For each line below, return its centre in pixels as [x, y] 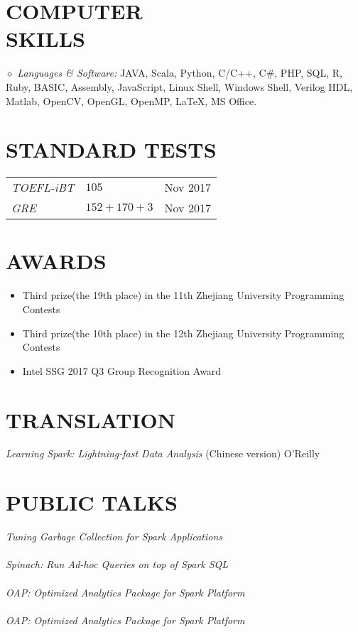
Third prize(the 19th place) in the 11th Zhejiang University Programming [183, 295]
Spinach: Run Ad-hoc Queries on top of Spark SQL [117, 564]
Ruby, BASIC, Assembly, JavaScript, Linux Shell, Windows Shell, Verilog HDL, [179, 86]
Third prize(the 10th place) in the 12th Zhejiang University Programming [183, 333]
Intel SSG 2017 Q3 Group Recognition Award [122, 370]
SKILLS [45, 39]
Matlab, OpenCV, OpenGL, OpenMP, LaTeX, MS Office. [131, 100]
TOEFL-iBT [43, 187]
